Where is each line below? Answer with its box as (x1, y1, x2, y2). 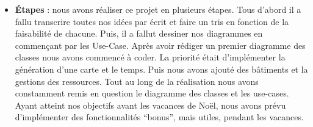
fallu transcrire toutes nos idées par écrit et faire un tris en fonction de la (15, 15, 289, 27)
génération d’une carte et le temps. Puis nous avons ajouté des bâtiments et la (15, 62, 308, 75)
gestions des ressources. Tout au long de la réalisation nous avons (15, 74, 259, 87)
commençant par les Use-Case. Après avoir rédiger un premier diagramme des (15, 38, 306, 51)
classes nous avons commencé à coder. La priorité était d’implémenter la (15, 51, 286, 64)
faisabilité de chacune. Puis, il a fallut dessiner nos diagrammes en (15, 27, 263, 40)
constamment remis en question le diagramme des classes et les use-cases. (15, 87, 289, 100)
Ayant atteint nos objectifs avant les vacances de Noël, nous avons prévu (15, 98, 286, 111)
